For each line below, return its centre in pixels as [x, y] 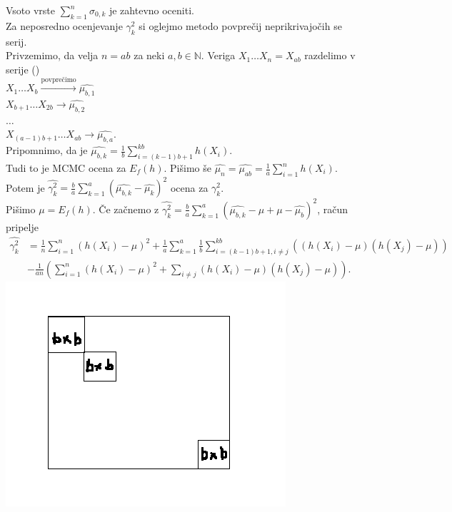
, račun [332, 209]
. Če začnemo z [126, 209]
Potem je [25, 187]
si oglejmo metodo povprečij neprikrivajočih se [240, 25]
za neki [149, 55]
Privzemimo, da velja [52, 55]
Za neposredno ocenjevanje [64, 25]
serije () [23, 69]
